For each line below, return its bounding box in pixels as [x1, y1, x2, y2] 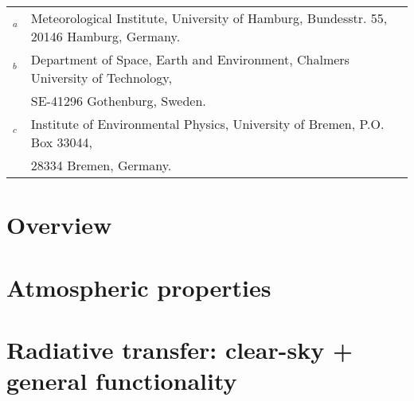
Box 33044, [30, 133, 92, 151]
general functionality [6, 364, 237, 397]
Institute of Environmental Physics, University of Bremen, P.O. [30, 115, 385, 133]
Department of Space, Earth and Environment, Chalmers [30, 50, 350, 68]
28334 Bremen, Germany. [30, 156, 172, 174]
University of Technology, [30, 68, 172, 87]
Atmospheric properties [6, 271, 271, 303]
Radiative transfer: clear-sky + [6, 333, 353, 365]
